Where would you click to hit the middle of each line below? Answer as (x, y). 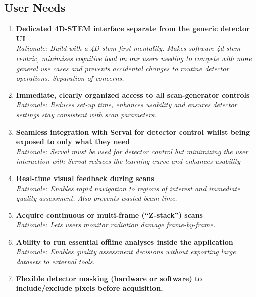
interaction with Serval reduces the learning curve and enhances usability (128, 161)
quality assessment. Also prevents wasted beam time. (96, 198)
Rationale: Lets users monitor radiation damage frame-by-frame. (115, 225)
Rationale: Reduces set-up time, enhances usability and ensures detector (126, 105)
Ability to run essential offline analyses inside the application (124, 241)
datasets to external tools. (55, 261)
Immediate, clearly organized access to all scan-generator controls (133, 95)
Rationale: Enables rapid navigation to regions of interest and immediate (128, 188)
